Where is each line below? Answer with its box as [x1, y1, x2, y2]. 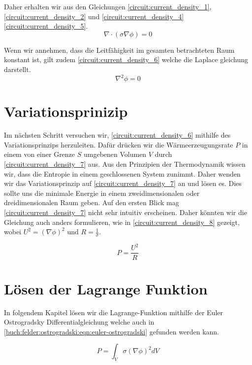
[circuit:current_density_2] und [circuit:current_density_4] [4, 11, 184, 21]
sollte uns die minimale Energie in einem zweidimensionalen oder [4, 187, 200, 198]
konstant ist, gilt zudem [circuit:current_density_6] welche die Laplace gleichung [4, 54, 248, 65]
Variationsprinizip [4, 101, 128, 121]
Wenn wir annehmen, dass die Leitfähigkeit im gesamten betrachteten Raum [4, 44, 235, 55]
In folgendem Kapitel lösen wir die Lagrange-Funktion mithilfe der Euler [4, 307, 223, 317]
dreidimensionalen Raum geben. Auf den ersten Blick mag [4, 197, 179, 208]
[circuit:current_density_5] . [4, 21, 88, 31]
